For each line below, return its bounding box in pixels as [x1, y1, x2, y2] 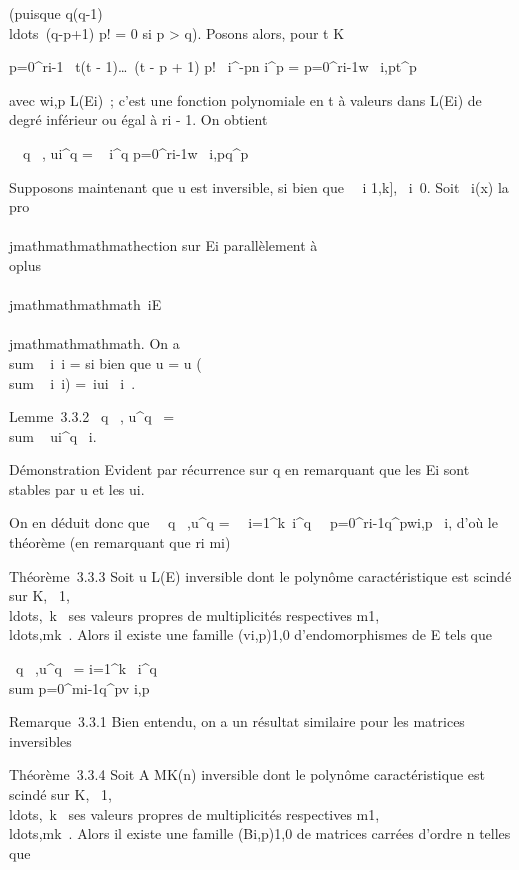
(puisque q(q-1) [9, 3, 103, 23]
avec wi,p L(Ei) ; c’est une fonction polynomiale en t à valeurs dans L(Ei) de [9, 89, 482, 110]
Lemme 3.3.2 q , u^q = [9, 406, 175, 427]
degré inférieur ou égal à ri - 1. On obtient [9, 109, 268, 130]
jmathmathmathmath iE [9, 294, 162, 315]
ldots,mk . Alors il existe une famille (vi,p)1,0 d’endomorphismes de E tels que [9, 624, 492, 645]
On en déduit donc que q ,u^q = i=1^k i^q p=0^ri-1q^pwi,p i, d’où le [9, 512, 498, 533]
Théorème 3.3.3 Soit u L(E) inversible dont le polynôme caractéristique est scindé [9, 565, 512, 586]
